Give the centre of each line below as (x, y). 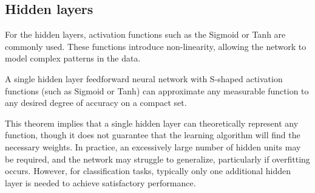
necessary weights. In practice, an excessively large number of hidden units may (153, 146)
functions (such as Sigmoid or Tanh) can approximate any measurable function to (157, 90)
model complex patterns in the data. (73, 58)
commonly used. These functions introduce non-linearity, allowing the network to (156, 46)
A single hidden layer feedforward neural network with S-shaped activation (144, 78)
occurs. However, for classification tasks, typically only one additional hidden (148, 171)
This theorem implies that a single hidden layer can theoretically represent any (152, 123)
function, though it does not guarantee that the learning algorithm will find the (153, 135)
